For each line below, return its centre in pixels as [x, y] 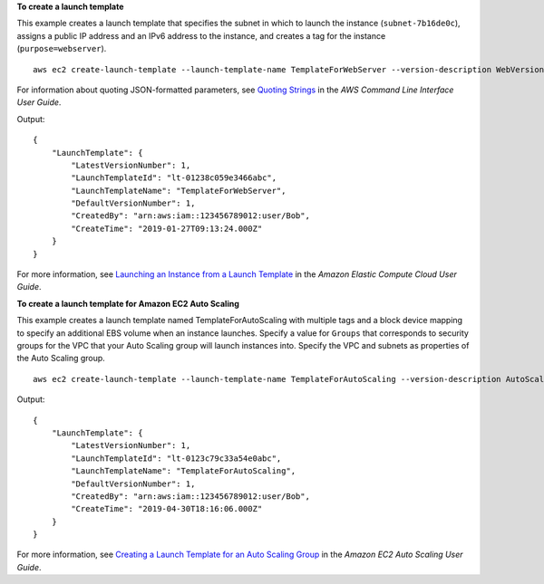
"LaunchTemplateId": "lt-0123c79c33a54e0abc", [176, 458]
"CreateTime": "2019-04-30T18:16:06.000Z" [167, 509]
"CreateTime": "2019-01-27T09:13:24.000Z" [167, 228]
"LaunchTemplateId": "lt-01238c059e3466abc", [174, 178]
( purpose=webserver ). [62, 49]
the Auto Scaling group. [61, 359]
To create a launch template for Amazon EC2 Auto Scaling [128, 303]
